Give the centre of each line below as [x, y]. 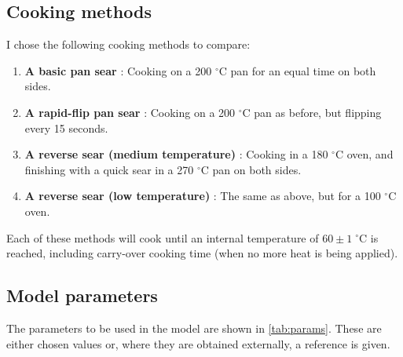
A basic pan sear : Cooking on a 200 [118, 70]
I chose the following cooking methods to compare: [128, 44]
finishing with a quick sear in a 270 [109, 169]
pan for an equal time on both [303, 70]
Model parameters [82, 295]
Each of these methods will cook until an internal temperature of [163, 237]
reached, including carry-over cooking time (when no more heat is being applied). [202, 253]
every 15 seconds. [66, 127]
